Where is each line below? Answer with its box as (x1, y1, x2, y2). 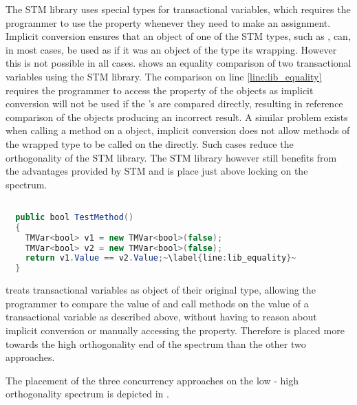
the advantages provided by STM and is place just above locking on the (6, 164, 308, 178)
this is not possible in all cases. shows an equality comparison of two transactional (6, 56, 351, 70)
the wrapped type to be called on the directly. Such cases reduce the (6, 136, 294, 151)
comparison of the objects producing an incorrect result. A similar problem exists (6, 109, 348, 124)
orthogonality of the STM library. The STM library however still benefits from (6, 150, 337, 164)
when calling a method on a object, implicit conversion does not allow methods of (6, 123, 350, 138)
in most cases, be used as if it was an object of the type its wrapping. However (6, 42, 337, 56)
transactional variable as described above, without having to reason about (6, 309, 317, 324)
